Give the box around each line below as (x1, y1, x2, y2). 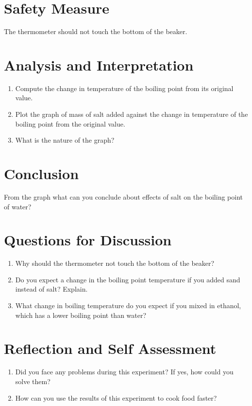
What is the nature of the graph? (15, 135, 115, 145)
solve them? (15, 376, 50, 386)
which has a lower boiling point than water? (15, 310, 147, 320)
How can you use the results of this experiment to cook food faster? (15, 392, 217, 403)
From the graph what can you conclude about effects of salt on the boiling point (4, 191, 243, 202)
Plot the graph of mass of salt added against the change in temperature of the (15, 109, 248, 119)
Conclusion (4, 164, 79, 183)
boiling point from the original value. (15, 118, 125, 129)
